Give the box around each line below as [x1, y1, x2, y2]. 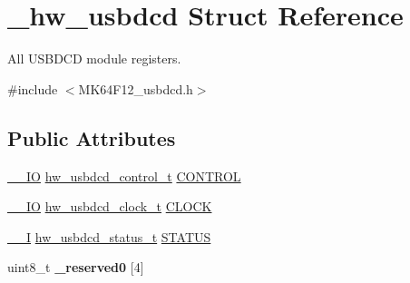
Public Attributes [7, 123, 176, 151]
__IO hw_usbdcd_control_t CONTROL [7, 166, 241, 185]
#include [7, 79, 58, 98]
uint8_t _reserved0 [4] [7, 258, 144, 277]
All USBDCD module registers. [7, 49, 181, 68]
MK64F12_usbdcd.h [78, 79, 193, 98]
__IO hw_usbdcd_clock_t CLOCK [7, 197, 212, 216]
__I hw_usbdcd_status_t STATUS [7, 227, 211, 246]
